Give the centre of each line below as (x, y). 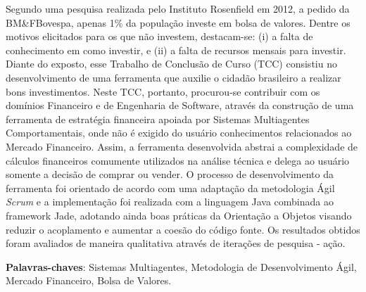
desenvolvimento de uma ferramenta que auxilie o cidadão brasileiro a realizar (173, 77)
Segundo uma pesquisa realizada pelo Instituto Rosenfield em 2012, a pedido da (178, 8)
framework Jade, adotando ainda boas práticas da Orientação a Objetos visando (179, 215)
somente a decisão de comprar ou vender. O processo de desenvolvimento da (170, 174)
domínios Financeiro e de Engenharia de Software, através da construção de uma (180, 105)
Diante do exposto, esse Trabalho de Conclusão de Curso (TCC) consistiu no (171, 64)
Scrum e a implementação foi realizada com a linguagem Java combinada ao (170, 202)
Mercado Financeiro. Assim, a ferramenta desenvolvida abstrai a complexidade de (182, 146)
